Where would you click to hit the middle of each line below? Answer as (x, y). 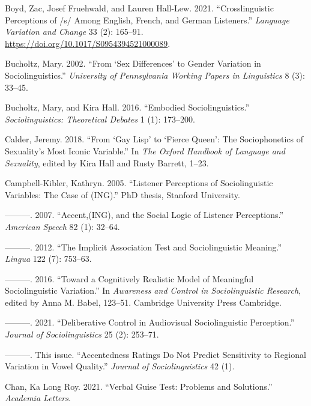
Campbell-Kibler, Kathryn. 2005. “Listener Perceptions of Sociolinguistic (139, 183)
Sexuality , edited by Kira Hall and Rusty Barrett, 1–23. (107, 162)
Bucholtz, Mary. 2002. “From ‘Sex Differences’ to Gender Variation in (133, 63)
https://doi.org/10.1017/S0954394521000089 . (88, 43)
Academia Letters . (38, 398)
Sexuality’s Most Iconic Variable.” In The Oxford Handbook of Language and (145, 150)
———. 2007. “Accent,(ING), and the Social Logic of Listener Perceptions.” (144, 215)
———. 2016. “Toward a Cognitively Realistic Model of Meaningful (129, 278)
